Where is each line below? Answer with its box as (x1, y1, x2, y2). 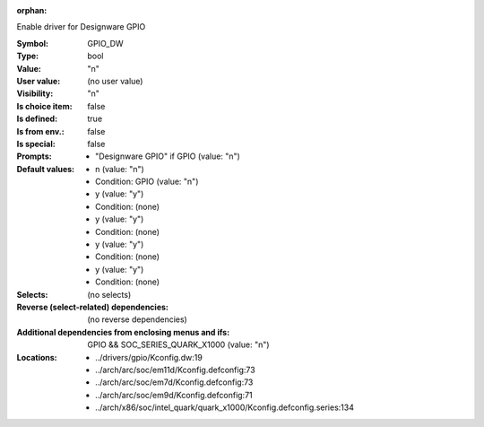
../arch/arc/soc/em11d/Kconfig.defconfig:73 (95, 364, 255, 375)
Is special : (16, 138, 56, 149)
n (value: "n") (95, 163, 145, 174)
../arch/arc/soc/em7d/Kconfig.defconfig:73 (95, 377, 254, 388)
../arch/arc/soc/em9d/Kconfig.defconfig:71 (95, 389, 253, 400)
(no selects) (87, 289, 132, 300)
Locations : (16, 352, 57, 362)
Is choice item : (16, 100, 73, 111)
